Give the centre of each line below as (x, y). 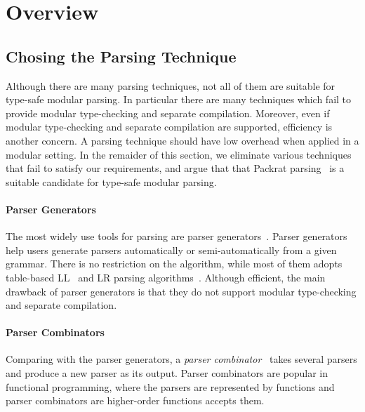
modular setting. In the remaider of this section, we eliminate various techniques (179, 154)
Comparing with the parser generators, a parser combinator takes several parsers (181, 359)
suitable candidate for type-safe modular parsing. (111, 181)
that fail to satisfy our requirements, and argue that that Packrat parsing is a (175, 168)
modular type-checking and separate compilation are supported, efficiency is (169, 127)
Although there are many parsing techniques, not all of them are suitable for (171, 85)
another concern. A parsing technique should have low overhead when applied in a (182, 140)
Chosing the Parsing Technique (121, 56)
